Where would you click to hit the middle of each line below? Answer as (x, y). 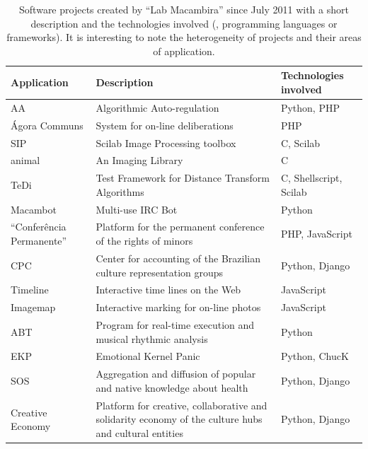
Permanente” (39, 241)
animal (25, 160)
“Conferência (39, 227)
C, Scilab (300, 142)
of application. (184, 51)
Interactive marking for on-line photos (178, 307)
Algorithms (120, 191)
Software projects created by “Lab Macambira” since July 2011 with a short (184, 9)
